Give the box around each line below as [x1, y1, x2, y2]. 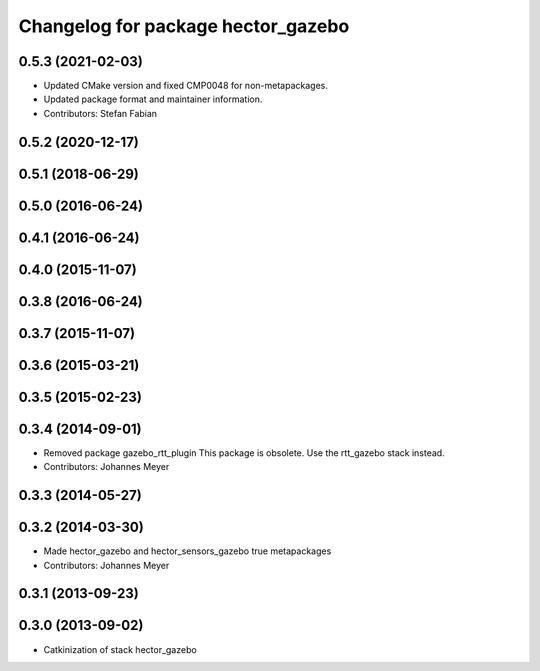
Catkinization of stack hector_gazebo [43, 643, 197, 655]
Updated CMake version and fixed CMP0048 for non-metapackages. [43, 80, 329, 92]
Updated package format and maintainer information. [43, 93, 263, 105]
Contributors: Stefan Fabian [43, 107, 158, 119]
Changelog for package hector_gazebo [18, 15, 350, 37]
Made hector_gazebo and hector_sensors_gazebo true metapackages [43, 545, 332, 557]
